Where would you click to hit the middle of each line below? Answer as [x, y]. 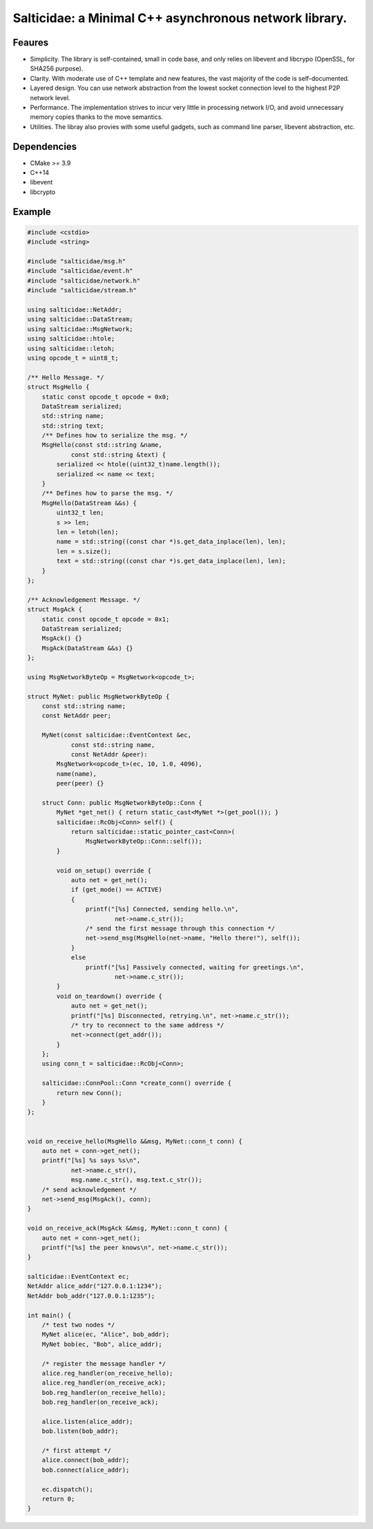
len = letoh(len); [87, 532]
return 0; [58, 1499]
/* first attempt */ [77, 1451]
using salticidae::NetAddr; [75, 310]
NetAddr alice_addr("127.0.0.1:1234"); [95, 1286]
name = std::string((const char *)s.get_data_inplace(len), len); [171, 542]
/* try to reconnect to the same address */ [147, 1025]
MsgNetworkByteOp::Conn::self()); [144, 842]
